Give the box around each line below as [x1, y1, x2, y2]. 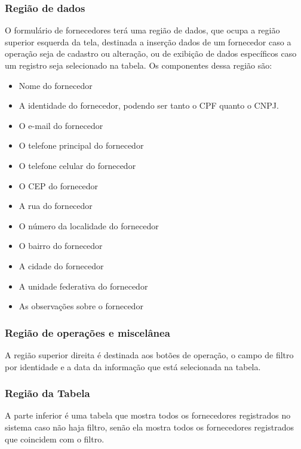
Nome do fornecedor [19, 79, 93, 91]
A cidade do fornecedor [19, 259, 104, 272]
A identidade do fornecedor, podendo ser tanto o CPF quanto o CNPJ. [19, 99, 279, 112]
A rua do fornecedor [19, 199, 93, 212]
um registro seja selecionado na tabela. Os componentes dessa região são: [5, 59, 272, 71]
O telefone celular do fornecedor [19, 159, 136, 171]
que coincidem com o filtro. [5, 432, 105, 445]
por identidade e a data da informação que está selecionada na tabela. [5, 360, 261, 373]
